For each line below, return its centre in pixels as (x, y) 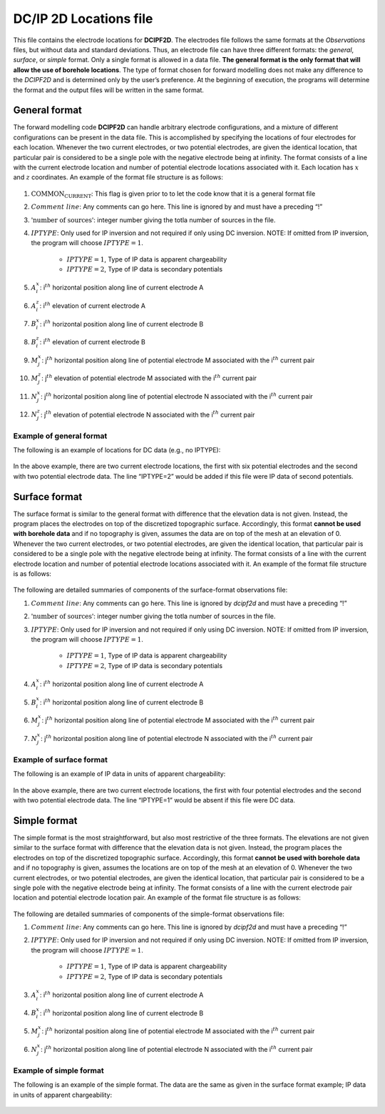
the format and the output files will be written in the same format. (109, 90)
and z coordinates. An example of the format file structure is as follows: (118, 177)
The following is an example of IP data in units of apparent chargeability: (119, 774)
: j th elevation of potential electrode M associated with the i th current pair (149, 378)
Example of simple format (58, 1070)
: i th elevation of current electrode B (92, 342)
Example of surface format (61, 760)
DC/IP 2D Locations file (83, 19)
